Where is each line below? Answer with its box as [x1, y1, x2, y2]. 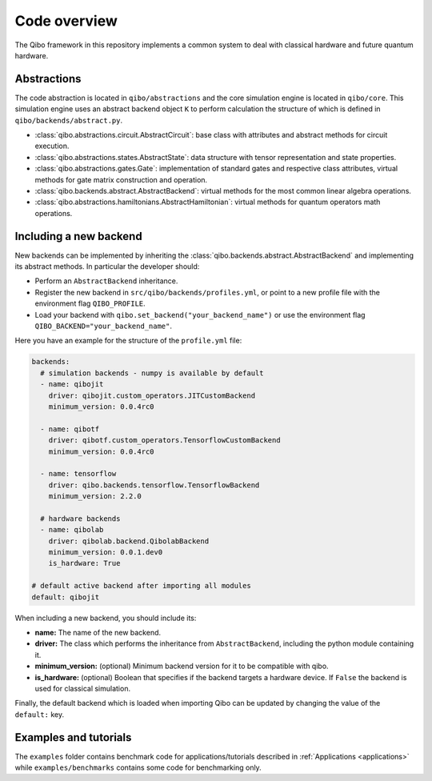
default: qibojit [31, 592, 100, 602]
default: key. [14, 709, 64, 719]
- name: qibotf [40, 424, 100, 434]
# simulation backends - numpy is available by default [40, 368, 264, 378]
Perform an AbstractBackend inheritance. [34, 276, 178, 286]
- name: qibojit [40, 380, 104, 389]
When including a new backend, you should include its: [14, 613, 197, 623]
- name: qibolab [40, 525, 104, 535]
